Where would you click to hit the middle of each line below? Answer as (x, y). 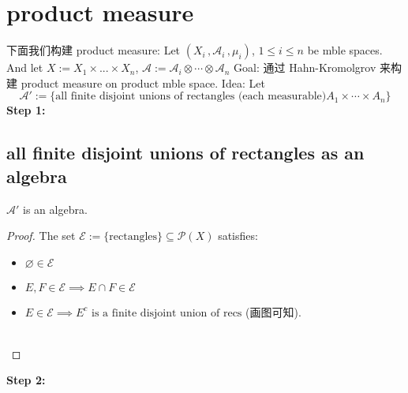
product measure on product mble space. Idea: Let (143, 82)
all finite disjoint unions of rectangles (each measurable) (191, 97)
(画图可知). (273, 311)
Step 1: (26, 110)
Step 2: (26, 380)
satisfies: (238, 236)
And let (25, 67)
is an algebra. (55, 209)
